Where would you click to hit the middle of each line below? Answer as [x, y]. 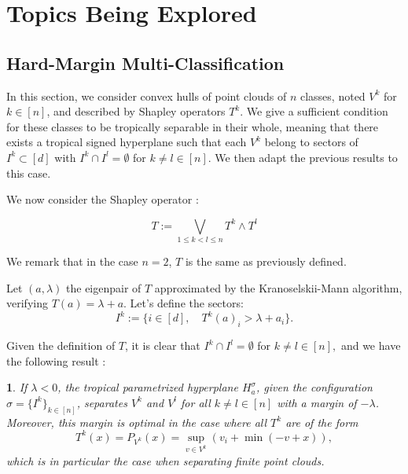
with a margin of [317, 402]
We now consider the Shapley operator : [103, 199]
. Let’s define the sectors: [184, 303]
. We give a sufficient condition [314, 111]
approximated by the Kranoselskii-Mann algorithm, [278, 287]
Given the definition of [61, 345]
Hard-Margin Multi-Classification [145, 62]
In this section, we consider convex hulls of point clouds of [147, 96]
